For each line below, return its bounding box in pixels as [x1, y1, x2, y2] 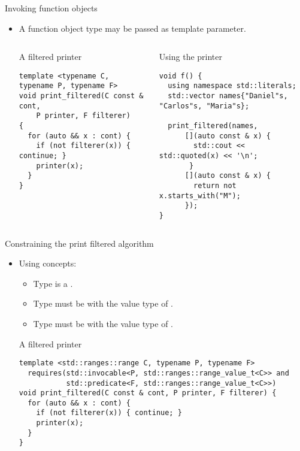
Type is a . [33, 277, 73, 289]
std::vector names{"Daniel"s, [168, 92, 288, 101]
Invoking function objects [5, 2, 98, 14]
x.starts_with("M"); [159, 191, 241, 200]
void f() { [159, 71, 202, 80]
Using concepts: [19, 257, 77, 270]
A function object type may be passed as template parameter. [19, 22, 246, 34]
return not [193, 181, 237, 190]
